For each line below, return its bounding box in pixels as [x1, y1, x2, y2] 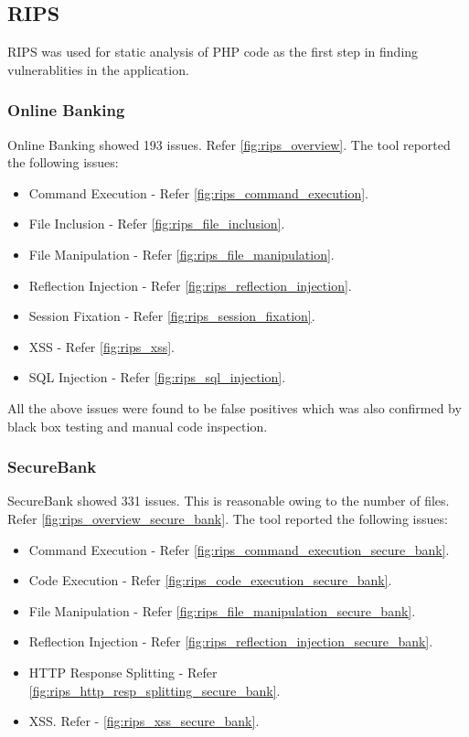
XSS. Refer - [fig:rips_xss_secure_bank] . [28, 711, 260, 731]
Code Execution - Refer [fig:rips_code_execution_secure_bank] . [28, 571, 392, 590]
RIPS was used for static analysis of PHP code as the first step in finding [7, 42, 419, 61]
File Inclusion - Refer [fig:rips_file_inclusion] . [28, 214, 285, 233]
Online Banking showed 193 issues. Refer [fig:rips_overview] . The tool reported [7, 134, 451, 154]
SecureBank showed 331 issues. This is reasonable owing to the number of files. [7, 491, 450, 510]
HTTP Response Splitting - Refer [28, 662, 218, 681]
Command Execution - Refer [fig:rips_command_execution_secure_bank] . [28, 539, 450, 559]
